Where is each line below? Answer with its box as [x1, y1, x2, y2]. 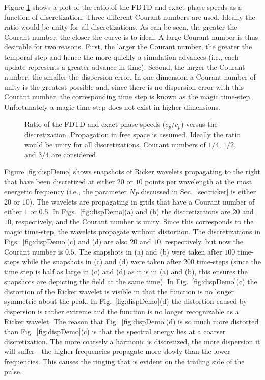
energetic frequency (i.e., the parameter [4, 186, 127, 196]
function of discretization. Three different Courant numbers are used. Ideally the [4, 11, 255, 22]
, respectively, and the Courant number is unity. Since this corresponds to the [11, 216, 254, 226]
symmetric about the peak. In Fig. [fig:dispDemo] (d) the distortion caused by [4, 296, 247, 307]
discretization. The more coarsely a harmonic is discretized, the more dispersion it [4, 336, 260, 346]
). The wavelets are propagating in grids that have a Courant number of [29, 196, 255, 207]
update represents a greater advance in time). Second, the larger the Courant [4, 61, 245, 72]
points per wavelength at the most [145, 176, 252, 187]
